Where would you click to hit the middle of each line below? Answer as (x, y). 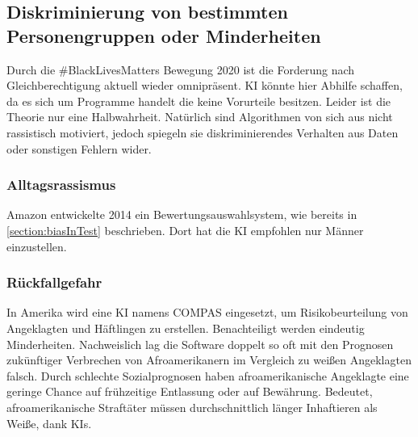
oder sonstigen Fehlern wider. (79, 148)
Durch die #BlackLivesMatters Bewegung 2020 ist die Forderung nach (181, 69)
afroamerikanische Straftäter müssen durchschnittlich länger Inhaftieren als (192, 407)
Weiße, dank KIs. (49, 423)
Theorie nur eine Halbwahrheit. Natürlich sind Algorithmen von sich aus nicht (200, 117)
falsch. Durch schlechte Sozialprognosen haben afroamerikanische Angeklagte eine (208, 375)
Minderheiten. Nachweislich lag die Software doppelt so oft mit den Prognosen (200, 344)
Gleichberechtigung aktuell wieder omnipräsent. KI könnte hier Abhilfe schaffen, (205, 85)
